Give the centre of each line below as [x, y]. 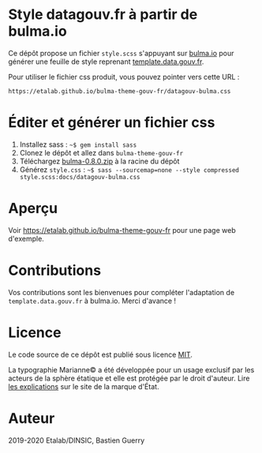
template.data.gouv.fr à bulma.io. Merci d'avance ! [92, 301]
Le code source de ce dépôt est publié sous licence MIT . [101, 354]
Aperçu [33, 209]
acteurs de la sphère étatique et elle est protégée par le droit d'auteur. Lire [129, 378]
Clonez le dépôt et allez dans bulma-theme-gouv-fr [101, 152]
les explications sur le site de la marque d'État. [84, 386]
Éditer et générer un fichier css [112, 123]
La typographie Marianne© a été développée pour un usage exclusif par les [131, 369]
